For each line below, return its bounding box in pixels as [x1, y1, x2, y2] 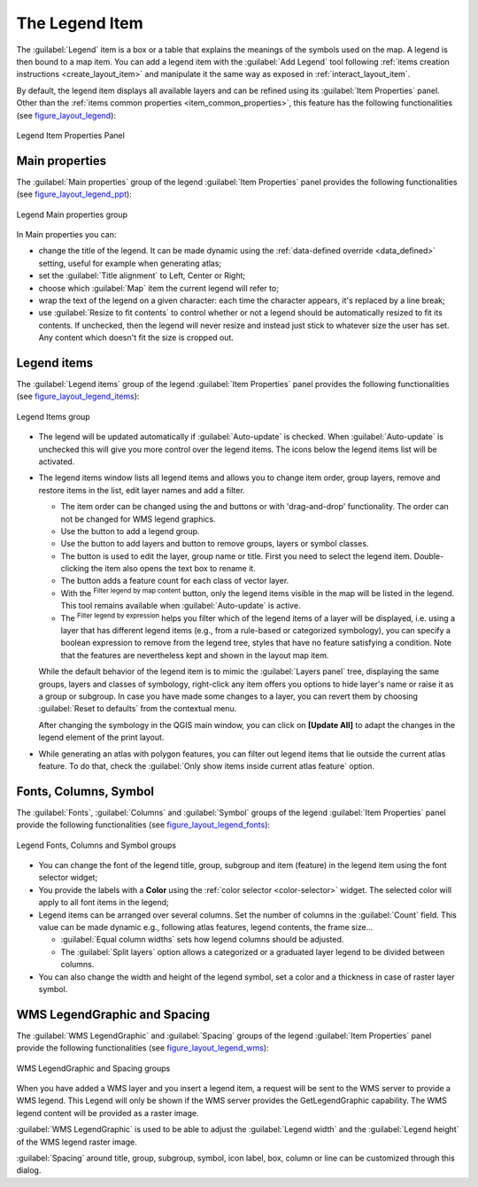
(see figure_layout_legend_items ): [16, 391, 140, 402]
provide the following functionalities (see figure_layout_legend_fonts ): [16, 819, 270, 830]
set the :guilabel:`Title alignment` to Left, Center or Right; [38, 270, 246, 281]
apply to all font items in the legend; [38, 897, 170, 908]
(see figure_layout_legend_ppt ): [16, 189, 132, 199]
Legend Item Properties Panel [16, 129, 126, 141]
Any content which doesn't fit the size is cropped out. [38, 332, 235, 343]
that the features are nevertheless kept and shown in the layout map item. [60, 649, 329, 660]
